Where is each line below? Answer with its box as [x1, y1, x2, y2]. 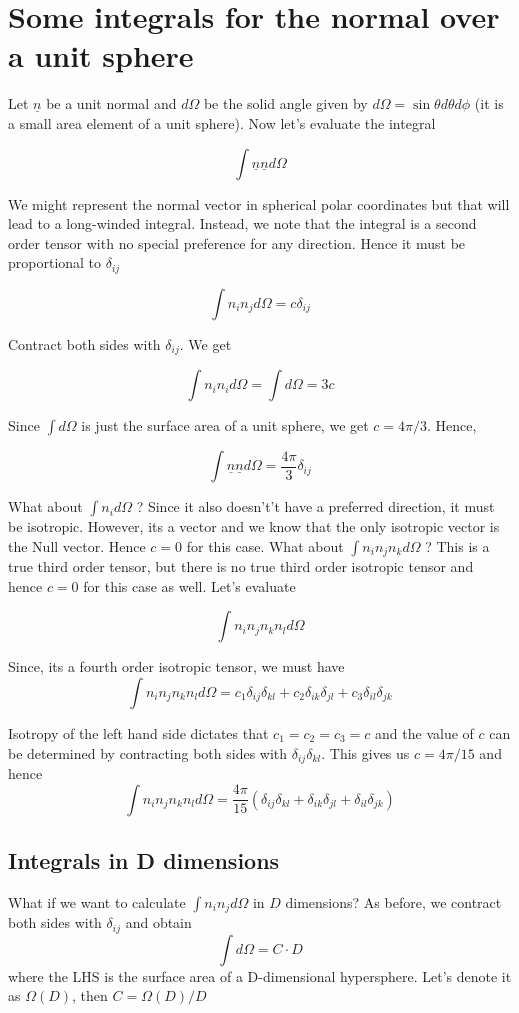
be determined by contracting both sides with [8, 742, 288, 763]
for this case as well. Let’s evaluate [83, 575, 296, 596]
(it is [474, 93, 504, 114]
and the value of [375, 723, 474, 744]
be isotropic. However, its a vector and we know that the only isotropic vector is [8, 516, 500, 537]
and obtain [125, 912, 192, 933]
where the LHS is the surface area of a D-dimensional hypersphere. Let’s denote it [8, 965, 512, 986]
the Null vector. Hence [8, 535, 146, 556]
